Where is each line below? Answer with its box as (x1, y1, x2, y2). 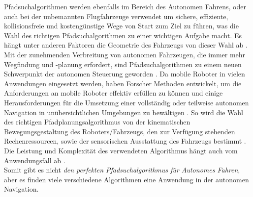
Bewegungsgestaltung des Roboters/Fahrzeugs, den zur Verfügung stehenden (4, 126, 235, 136)
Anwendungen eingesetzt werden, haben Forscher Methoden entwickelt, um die (4, 78, 242, 88)
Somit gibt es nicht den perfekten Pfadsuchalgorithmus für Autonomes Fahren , (4, 165, 240, 175)
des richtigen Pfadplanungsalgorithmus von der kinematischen (4, 117, 190, 127)
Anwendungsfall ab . (4, 155, 65, 165)
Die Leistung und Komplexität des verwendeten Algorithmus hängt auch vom (4, 145, 238, 155)
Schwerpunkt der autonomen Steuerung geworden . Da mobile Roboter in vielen (4, 69, 245, 79)
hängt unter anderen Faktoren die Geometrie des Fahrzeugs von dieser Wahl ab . (4, 40, 248, 50)
